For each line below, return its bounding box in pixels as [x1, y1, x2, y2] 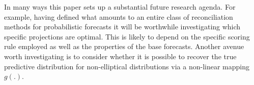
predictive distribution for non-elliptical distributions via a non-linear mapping [4, 61, 249, 71]
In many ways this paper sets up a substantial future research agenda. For [4, 2, 236, 12]
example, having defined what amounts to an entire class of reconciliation [4, 11, 233, 22]
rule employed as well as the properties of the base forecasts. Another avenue [4, 41, 244, 52]
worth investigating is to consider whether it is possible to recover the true [4, 51, 237, 61]
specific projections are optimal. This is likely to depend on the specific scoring [4, 31, 250, 41]
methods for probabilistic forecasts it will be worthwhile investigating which [4, 21, 241, 32]
